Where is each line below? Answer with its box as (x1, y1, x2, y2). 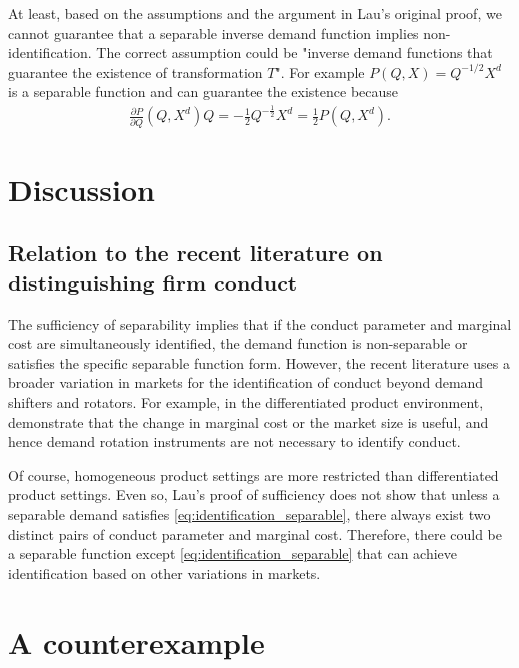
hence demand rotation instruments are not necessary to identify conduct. (8, 431, 461, 452)
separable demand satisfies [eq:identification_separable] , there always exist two (8, 503, 491, 524)
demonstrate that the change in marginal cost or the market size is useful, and (8, 411, 489, 432)
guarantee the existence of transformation (8, 61, 263, 82)
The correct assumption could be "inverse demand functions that (96, 42, 493, 63)
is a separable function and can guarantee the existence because (8, 81, 399, 102)
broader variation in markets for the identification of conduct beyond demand (8, 372, 484, 393)
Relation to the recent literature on (8, 237, 383, 268)
